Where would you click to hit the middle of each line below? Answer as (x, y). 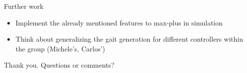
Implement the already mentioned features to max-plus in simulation (119, 22)
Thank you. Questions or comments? (59, 65)
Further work (24, 6)
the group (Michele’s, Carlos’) (60, 48)
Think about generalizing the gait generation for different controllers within (129, 39)
